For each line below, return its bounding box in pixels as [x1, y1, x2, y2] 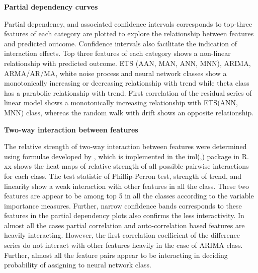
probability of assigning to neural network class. [4, 259, 151, 270]
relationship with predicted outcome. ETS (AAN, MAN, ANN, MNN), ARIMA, [4, 57, 251, 68]
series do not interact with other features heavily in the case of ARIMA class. [4, 240, 243, 250]
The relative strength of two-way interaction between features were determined [4, 141, 247, 152]
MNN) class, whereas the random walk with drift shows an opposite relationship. [4, 107, 254, 117]
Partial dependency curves [4, 2, 98, 12]
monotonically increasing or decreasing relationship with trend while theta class [4, 78, 249, 88]
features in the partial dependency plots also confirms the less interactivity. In [4, 210, 244, 221]
